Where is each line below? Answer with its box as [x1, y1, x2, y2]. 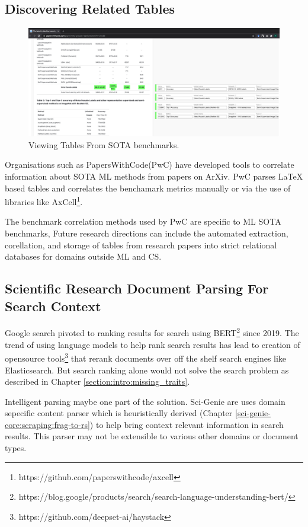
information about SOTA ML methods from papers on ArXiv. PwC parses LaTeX [5, 170, 303, 182]
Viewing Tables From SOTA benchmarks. [28, 138, 179, 151]
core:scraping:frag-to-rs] [5, 418, 90, 430]
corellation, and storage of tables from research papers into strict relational [5, 238, 277, 251]
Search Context [5, 296, 101, 315]
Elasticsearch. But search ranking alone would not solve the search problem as [5, 363, 289, 376]
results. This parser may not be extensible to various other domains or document [5, 430, 299, 442]
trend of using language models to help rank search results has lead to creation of [5, 338, 300, 350]
